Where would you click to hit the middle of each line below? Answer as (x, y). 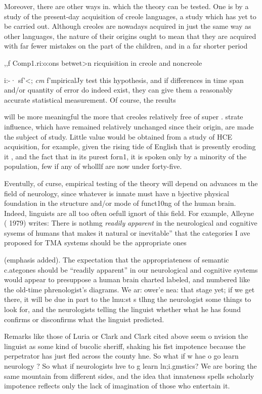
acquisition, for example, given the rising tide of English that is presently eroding (130, 146)
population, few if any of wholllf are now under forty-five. (93, 166)
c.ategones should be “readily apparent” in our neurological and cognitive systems (131, 269)
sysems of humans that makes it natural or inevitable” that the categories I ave (127, 232)
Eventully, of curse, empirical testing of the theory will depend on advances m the (131, 183)
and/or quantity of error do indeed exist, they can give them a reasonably (119, 90)
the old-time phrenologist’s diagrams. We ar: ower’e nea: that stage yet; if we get (129, 289)
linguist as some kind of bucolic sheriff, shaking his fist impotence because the (125, 346)
